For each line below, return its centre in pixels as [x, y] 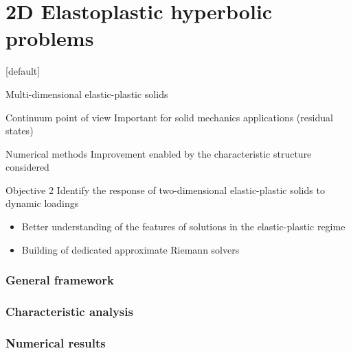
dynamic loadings [42, 203]
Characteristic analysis [69, 312]
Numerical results [56, 342]
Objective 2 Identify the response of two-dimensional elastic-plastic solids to [165, 190]
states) [20, 131]
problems [50, 38]
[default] [23, 71]
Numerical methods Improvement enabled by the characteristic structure [159, 153]
